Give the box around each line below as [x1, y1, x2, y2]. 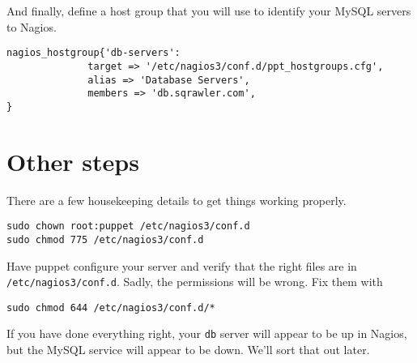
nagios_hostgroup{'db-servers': [6, 47, 181, 59]
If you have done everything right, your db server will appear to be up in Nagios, [6, 325, 407, 342]
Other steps [6, 144, 139, 177]
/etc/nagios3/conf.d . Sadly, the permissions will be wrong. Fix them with [6, 273, 383, 290]
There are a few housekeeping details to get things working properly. [6, 191, 347, 208]
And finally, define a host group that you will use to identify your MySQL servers [6, 2, 411, 19]
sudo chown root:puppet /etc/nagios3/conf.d [6, 220, 250, 233]
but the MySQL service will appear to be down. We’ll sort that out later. [6, 341, 370, 358]
